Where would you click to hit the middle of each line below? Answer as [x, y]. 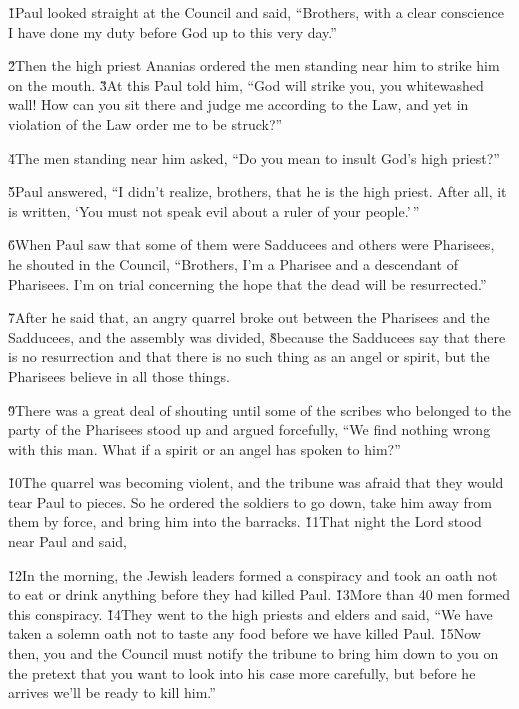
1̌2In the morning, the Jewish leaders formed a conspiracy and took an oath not [253, 574]
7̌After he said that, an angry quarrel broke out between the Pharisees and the [249, 317]
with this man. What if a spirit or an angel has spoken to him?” [204, 448]
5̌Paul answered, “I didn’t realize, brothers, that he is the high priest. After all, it [257, 191]
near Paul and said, [67, 541]
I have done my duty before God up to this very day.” [172, 31]
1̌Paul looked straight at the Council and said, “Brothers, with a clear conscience [256, 12]
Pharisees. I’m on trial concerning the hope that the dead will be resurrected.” [247, 283]
